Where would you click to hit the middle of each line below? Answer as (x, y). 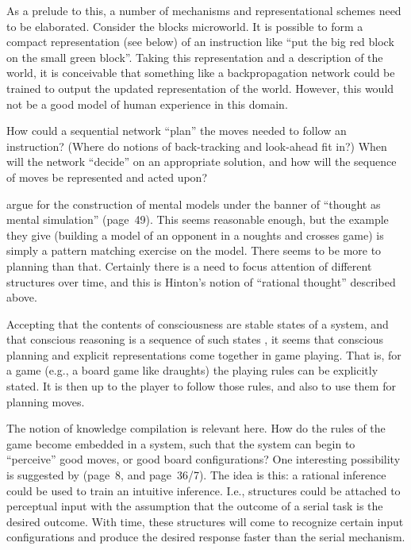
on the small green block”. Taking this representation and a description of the (195, 57)
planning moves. (46, 401)
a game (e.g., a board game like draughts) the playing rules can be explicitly (192, 370)
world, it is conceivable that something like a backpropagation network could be (201, 73)
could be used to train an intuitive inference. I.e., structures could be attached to (204, 490)
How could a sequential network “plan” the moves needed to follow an (177, 131)
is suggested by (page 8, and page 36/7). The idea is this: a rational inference (196, 475)
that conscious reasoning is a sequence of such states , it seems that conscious (195, 339)
